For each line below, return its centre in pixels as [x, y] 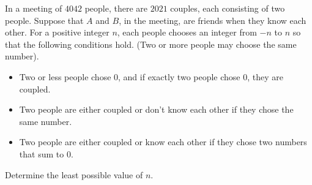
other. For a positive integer [57, 32]
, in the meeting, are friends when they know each [213, 20]
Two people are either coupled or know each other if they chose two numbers [163, 142]
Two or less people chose [65, 76]
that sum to [42, 153]
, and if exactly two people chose [179, 76]
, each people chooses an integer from [187, 32]
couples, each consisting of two [228, 8]
